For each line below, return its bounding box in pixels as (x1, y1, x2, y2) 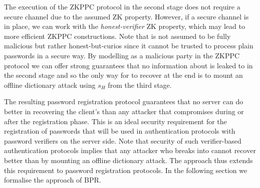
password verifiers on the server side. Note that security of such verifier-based (4, 135, 241, 146)
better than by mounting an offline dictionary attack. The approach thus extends (4, 155, 253, 165)
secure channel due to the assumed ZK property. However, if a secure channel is (4, 11, 249, 21)
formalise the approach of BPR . (4, 175, 101, 185)
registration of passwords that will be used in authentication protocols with (4, 126, 235, 136)
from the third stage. (108, 79, 172, 90)
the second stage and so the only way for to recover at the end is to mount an (4, 70, 243, 80)
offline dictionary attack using (4, 79, 96, 90)
